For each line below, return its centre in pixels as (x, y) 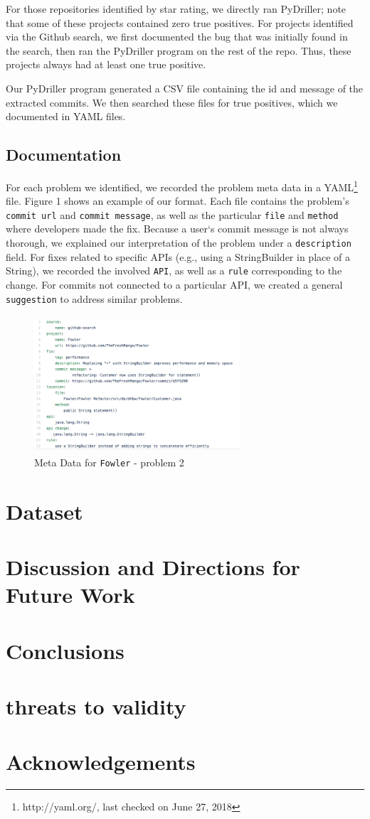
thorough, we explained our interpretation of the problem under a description (179, 243)
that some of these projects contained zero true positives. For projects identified (180, 22)
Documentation (64, 155)
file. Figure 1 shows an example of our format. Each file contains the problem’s (178, 201)
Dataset (44, 511)
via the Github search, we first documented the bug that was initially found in (177, 37)
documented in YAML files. (66, 116)
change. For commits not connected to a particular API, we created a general (174, 284)
